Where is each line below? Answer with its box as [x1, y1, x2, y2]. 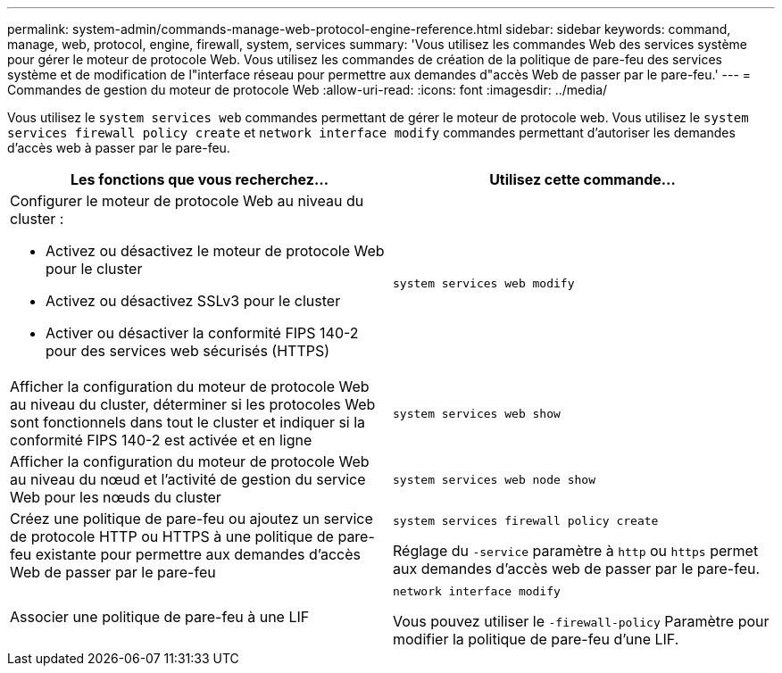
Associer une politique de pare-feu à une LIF [10, 607, 310, 626]
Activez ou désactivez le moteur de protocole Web [46, 242, 385, 260]
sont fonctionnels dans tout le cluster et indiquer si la [10, 413, 366, 431]
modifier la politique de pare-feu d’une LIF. [393, 630, 679, 648]
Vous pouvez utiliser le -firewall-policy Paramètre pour [393, 612, 770, 630]
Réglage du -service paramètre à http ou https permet [393, 541, 759, 560]
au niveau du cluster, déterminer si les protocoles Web [10, 395, 376, 413]
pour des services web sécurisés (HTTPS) [46, 342, 330, 360]
